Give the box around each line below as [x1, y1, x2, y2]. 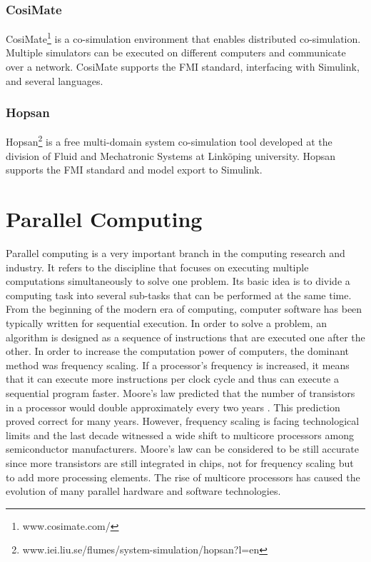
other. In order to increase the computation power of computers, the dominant [6, 343, 350, 358]
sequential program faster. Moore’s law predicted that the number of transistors [6, 385, 355, 400]
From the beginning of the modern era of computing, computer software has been [6, 301, 362, 316]
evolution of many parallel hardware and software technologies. [6, 483, 281, 498]
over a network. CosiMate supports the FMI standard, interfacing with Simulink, [6, 59, 360, 74]
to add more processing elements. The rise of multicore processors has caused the [6, 469, 360, 484]
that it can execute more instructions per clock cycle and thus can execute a [6, 371, 339, 386]
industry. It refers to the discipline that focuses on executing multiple [6, 259, 309, 274]
